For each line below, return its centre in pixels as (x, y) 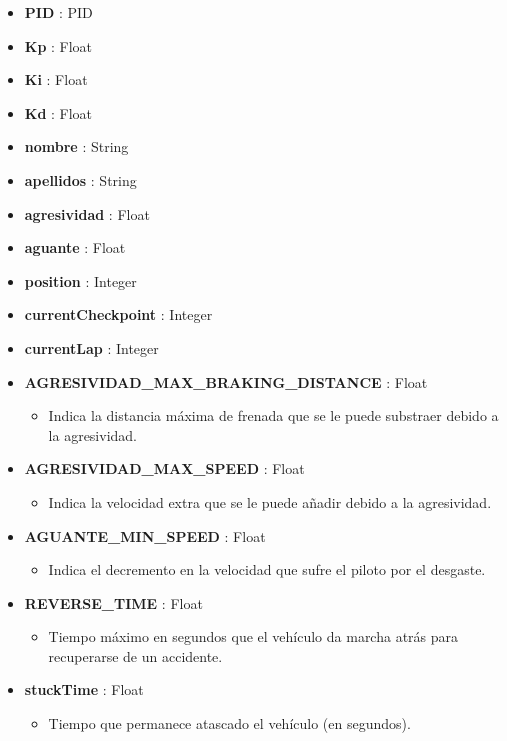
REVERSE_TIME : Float (113, 602)
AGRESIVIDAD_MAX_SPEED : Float (164, 468)
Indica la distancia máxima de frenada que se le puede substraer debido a (273, 415)
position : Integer (80, 280)
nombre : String (76, 146)
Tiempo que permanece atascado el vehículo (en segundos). (229, 723)
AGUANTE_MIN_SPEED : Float (145, 535)
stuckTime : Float (84, 689)
